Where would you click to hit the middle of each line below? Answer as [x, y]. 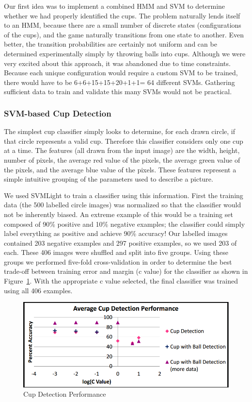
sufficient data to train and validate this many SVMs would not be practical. [118, 92]
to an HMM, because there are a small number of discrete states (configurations [123, 25]
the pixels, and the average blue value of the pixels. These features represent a [120, 169]
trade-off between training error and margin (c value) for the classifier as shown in [126, 271]
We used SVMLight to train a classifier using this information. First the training [124, 195]
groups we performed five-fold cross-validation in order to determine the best [118, 261]
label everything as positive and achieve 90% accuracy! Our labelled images [116, 233]
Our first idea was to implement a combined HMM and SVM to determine [115, 6]
